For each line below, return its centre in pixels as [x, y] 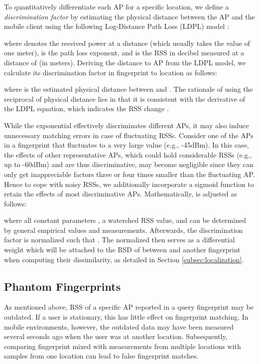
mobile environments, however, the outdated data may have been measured [119, 326]
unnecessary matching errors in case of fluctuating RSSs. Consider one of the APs [129, 135]
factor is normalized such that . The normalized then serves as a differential [120, 240]
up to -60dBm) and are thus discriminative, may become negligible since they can [129, 164]
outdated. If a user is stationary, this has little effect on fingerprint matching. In [126, 317]
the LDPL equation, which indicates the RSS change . [86, 108]
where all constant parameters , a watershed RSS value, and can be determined [125, 220]
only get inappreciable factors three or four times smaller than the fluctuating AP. [129, 174]
